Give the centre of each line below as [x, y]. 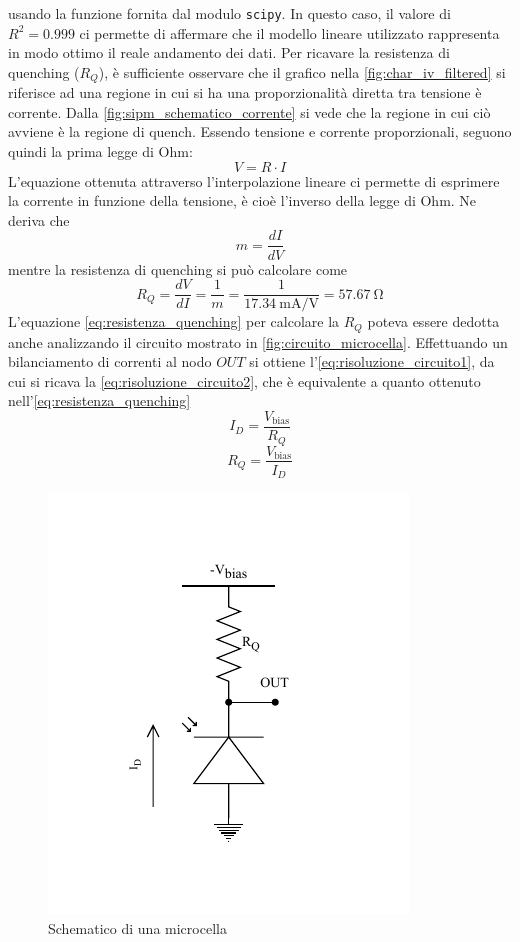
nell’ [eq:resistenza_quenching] [99, 400]
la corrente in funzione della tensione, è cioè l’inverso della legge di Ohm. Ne [242, 200]
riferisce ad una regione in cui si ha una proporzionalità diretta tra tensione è [245, 92]
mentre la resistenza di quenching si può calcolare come [178, 268]
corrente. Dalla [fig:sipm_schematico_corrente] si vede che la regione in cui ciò [249, 111]
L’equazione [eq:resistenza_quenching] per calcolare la [174, 321]
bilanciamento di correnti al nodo [110, 361]
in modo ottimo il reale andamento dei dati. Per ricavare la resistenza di [229, 52]
